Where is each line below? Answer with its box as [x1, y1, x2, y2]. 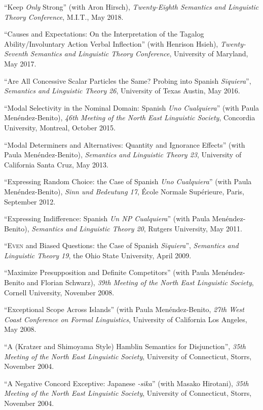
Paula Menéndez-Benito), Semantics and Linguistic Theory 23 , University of [4, 149, 242, 160]
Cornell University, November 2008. [4, 287, 115, 297]
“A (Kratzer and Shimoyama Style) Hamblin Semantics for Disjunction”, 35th [4, 341, 246, 352]
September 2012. [4, 196, 56, 207]
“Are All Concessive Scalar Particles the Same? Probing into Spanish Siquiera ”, [4, 75, 251, 86]
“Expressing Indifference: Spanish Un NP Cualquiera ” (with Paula [4, 213, 210, 224]
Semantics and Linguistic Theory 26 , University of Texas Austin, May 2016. [4, 85, 240, 96]
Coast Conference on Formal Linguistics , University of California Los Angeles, [4, 314, 247, 324]
